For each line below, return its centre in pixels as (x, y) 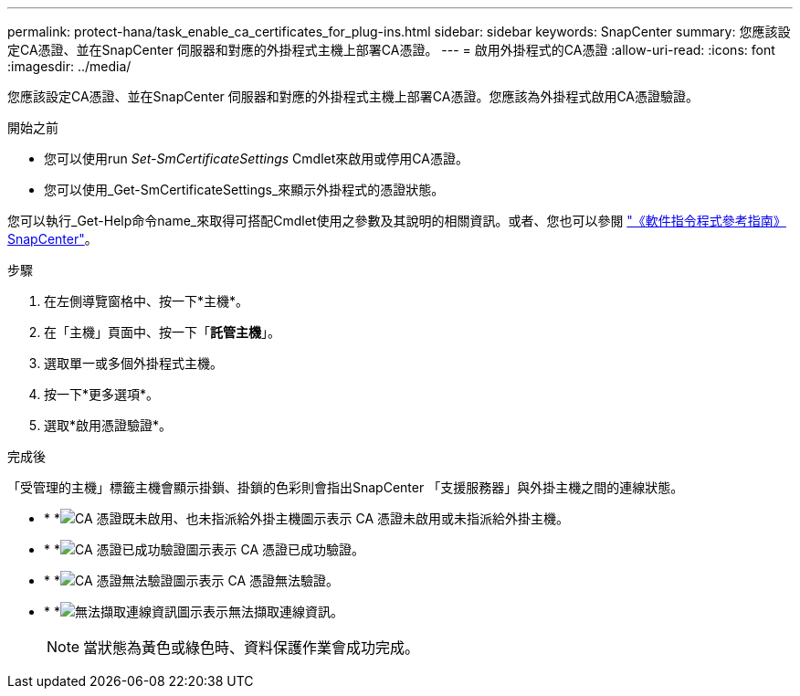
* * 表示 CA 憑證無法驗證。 (192, 580)
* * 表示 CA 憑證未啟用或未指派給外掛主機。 (307, 518)
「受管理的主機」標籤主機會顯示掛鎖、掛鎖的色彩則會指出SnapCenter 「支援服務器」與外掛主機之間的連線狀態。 (346, 487)
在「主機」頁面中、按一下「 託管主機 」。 (162, 332)
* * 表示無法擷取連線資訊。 (194, 612)
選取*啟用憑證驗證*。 (108, 425)
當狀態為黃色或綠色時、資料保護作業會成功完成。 (252, 648)
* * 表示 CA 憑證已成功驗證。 (205, 549)
